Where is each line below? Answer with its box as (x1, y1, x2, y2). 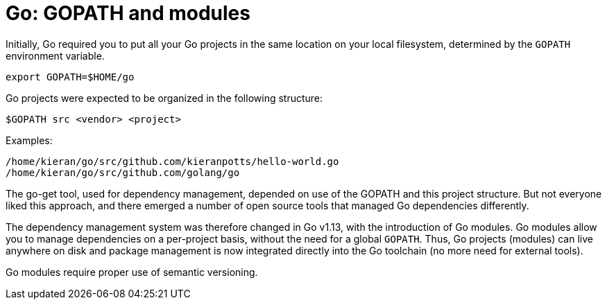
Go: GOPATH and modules (6, 1, 250, 25)
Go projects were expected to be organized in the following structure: (6, 91, 323, 104)
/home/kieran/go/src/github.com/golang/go (6, 166, 240, 178)
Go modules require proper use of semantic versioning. (6, 265, 258, 278)
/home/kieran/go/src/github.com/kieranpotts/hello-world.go (6, 155, 339, 167)
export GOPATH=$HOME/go (6, 71, 135, 82)
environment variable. (6, 49, 105, 62)
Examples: (6, 134, 53, 146)
